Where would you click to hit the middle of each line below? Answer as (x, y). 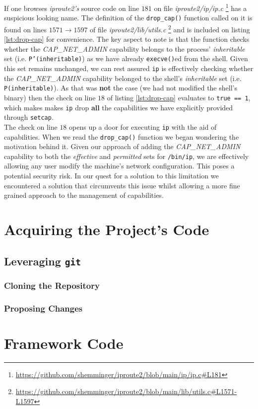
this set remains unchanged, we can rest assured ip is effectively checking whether (129, 68)
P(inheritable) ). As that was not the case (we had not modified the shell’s (121, 88)
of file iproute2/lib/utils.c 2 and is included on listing (170, 28)
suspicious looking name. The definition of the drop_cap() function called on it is (128, 18)
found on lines (26, 29)
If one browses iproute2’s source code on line (72, 8)
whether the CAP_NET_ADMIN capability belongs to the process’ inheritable (125, 48)
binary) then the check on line (50, 97)
